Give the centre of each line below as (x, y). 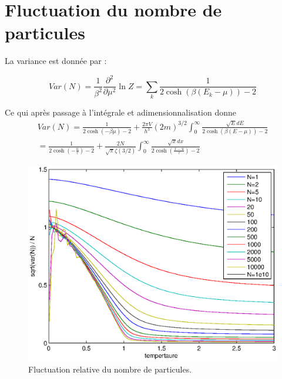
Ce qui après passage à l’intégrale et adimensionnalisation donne (121, 112)
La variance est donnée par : (56, 61)
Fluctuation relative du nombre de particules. (110, 369)
